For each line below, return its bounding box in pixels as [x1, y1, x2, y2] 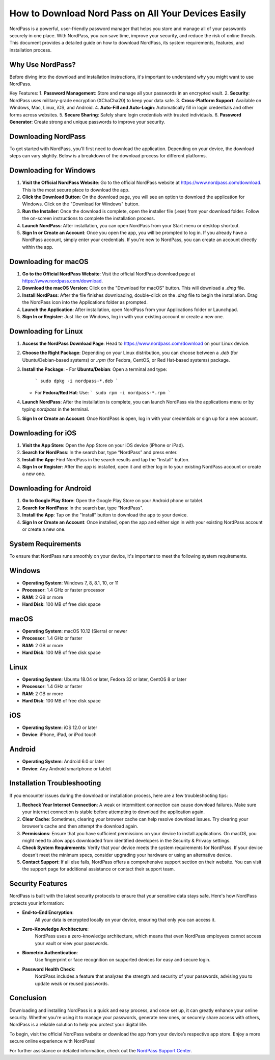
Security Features [9, 879, 68, 888]
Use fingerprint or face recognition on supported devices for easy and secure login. [35, 957, 211, 963]
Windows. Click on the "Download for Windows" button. [22, 201, 140, 207]
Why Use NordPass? [9, 60, 76, 69]
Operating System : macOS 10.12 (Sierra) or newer [22, 628, 127, 634]
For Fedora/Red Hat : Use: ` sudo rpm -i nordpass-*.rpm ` [35, 389, 171, 395]
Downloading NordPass [9, 132, 86, 140]
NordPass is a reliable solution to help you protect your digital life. [9, 1022, 147, 1028]
